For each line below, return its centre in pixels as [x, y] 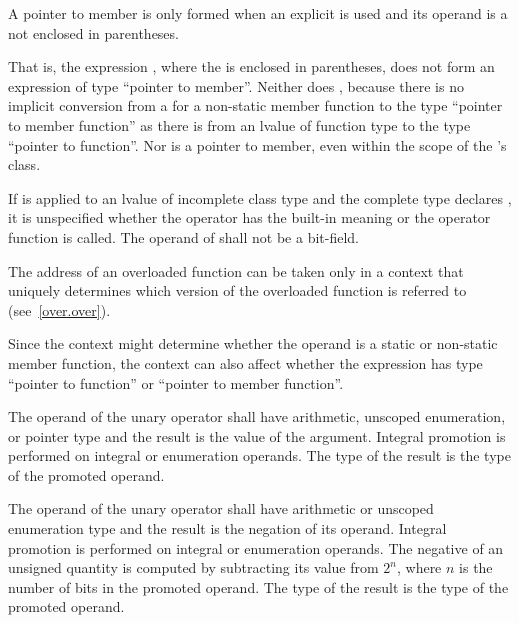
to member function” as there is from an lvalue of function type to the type [239, 124]
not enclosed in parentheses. [93, 32]
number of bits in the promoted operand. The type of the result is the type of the [258, 586]
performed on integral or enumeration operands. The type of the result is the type [259, 455]
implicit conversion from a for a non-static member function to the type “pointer [255, 105]
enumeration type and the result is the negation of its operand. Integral [227, 528]
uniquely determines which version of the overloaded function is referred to [237, 290]
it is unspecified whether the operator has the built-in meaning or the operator [249, 217]
